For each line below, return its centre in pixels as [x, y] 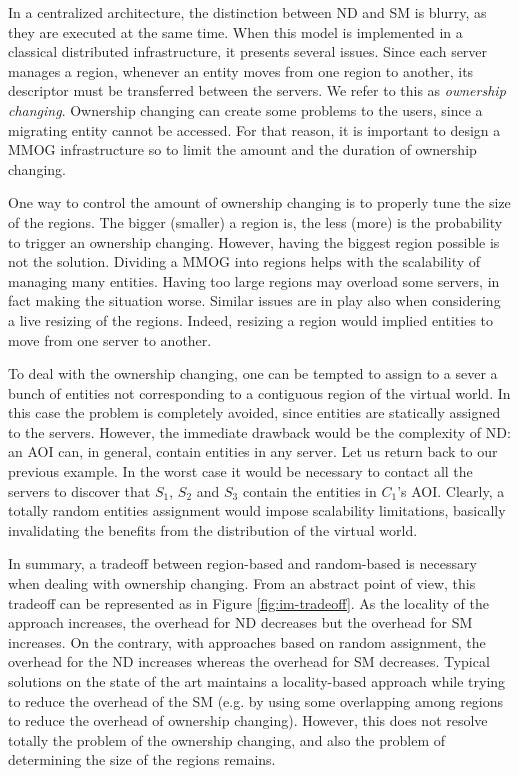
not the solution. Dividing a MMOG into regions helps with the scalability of [244, 261]
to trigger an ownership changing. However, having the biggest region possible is [254, 241]
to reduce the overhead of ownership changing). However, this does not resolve [248, 720]
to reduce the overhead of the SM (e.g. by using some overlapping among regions [256, 700]
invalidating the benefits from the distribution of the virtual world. [213, 529]
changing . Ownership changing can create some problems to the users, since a [245, 109]
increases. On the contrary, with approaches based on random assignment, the [247, 641]
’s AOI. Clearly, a [451, 490]
